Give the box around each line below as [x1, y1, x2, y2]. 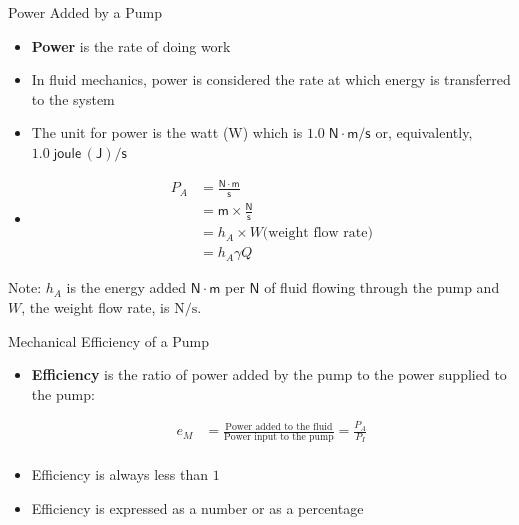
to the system [31, 88, 115, 109]
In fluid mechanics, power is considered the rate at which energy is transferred [31, 69, 511, 90]
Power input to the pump [224, 432, 334, 443]
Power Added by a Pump [8, 2, 163, 22]
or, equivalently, [375, 122, 473, 143]
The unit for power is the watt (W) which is [31, 122, 303, 143]
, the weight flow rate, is [21, 296, 170, 317]
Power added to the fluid [225, 421, 333, 432]
